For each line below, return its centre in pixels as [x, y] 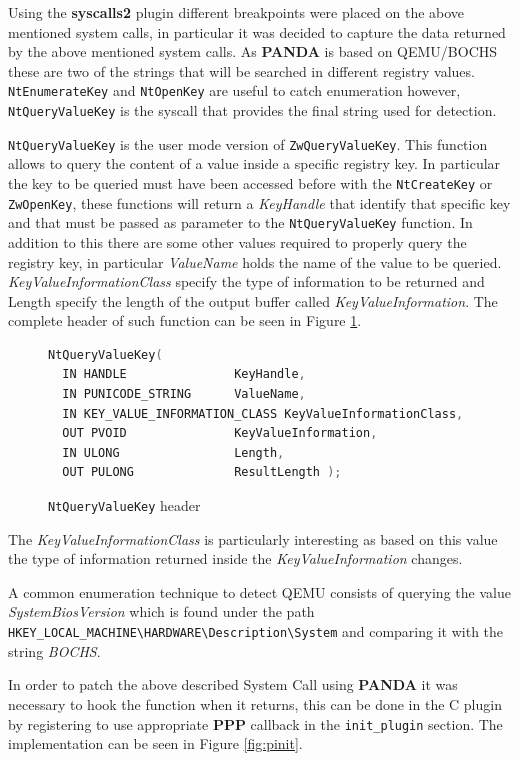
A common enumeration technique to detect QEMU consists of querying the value [259, 591]
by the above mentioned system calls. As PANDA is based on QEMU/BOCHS [253, 51]
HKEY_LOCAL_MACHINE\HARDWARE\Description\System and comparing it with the [256, 631]
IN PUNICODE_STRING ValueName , [184, 394]
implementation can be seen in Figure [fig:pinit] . [155, 743]
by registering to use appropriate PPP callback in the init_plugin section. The [255, 723]
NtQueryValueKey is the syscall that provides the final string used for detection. [252, 110]
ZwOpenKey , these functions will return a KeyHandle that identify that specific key [259, 202]
